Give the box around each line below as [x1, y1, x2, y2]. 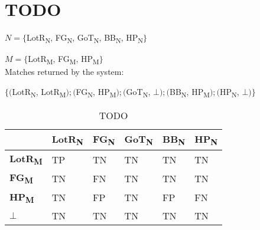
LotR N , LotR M [12, 85, 66, 99]
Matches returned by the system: [5, 65, 124, 78]
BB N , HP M [170, 85, 210, 99]
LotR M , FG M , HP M [28, 52, 99, 67]
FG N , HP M [76, 85, 116, 99]
